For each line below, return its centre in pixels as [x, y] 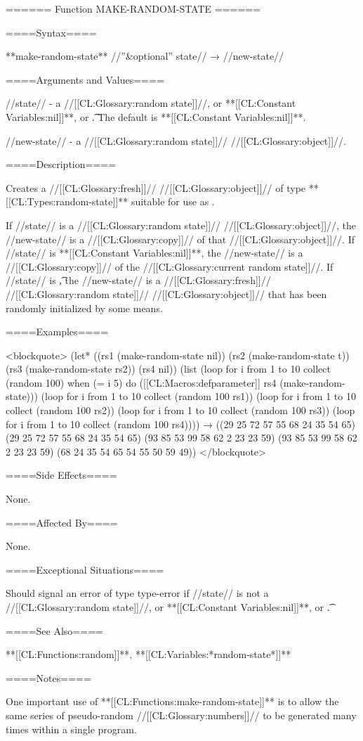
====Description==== [61, 164]
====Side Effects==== [61, 475]
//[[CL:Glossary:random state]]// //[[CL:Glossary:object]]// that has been [166, 294]
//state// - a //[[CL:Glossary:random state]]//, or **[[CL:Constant [151, 103]
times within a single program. [71, 729]
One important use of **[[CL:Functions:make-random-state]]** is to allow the [172, 701]
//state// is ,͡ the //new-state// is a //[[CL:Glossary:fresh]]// [138, 280]
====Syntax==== [51, 32]
